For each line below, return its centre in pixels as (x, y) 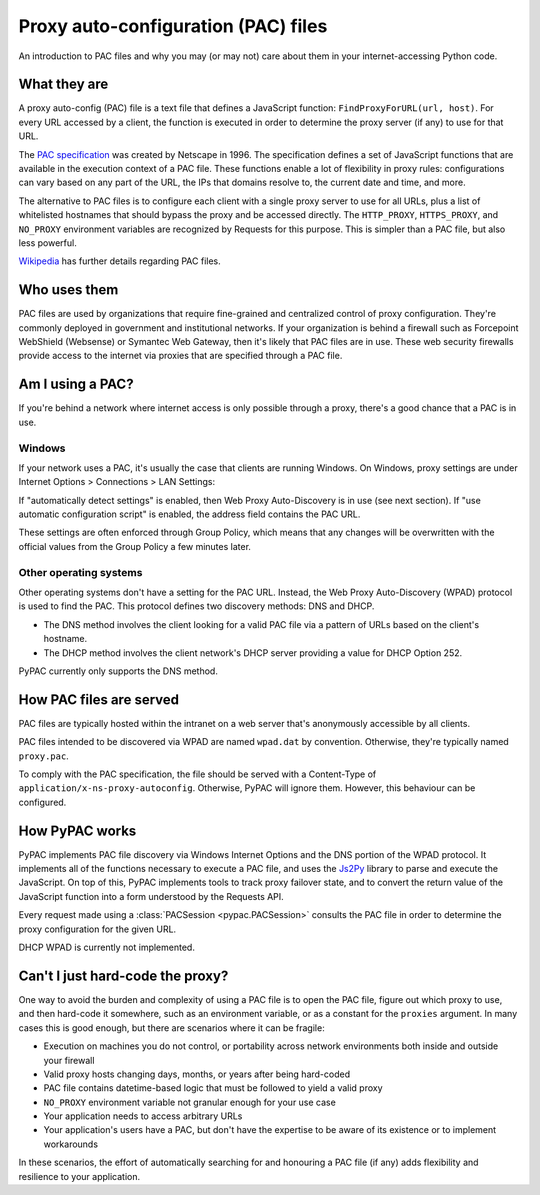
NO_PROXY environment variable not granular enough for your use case (190, 1102)
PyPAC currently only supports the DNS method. (118, 671)
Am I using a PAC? (76, 384)
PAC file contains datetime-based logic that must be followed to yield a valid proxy (213, 1088)
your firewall (69, 1060)
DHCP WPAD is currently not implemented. (106, 947)
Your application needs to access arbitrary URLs (143, 1116)
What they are (63, 84)
